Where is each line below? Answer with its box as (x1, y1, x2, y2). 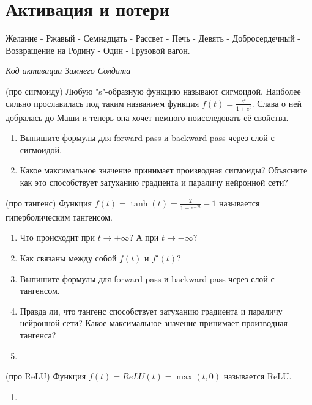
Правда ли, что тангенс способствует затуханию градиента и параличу (20, 304, 283, 317)
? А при (129, 231, 159, 244)
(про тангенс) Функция (6, 196, 92, 209)
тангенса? (20, 328, 56, 341)
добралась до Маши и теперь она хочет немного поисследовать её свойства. (6, 111, 289, 123)
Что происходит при (20, 231, 95, 244)
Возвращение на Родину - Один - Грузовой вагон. (6, 43, 190, 56)
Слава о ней (257, 97, 302, 109)
